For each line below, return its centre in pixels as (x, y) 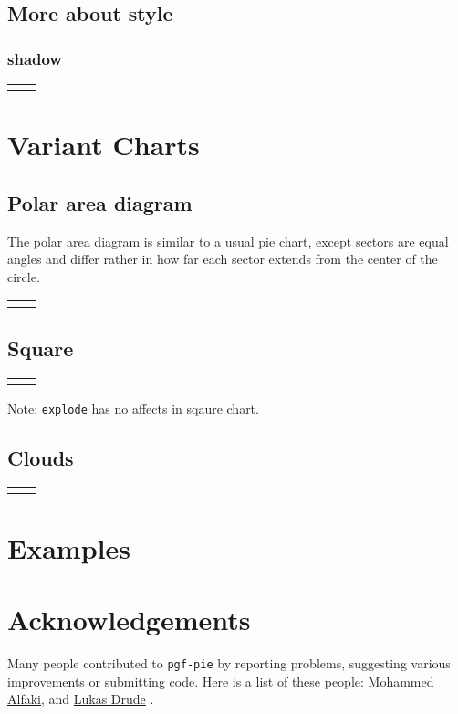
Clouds (41, 457)
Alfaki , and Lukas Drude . (81, 699)
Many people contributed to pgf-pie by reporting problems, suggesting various (229, 662)
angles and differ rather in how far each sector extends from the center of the (223, 259)
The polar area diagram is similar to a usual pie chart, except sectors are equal (228, 241)
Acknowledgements (129, 619)
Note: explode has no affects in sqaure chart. (133, 408)
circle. (24, 276)
